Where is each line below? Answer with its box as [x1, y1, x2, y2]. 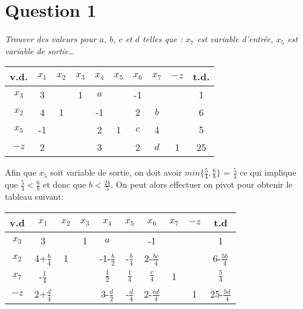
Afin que [5, 166, 37, 179]
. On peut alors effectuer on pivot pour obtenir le [110, 178, 293, 191]
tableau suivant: [5, 190, 64, 203]
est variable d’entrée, [197, 33, 273, 45]
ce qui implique [240, 166, 296, 179]
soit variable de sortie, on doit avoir [50, 166, 182, 179]
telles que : [142, 33, 183, 45]
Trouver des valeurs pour [5, 33, 97, 45]
